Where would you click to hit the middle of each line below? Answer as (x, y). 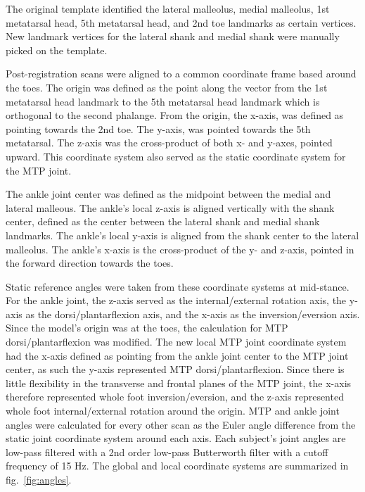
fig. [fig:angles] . (39, 479)
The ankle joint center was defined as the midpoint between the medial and (168, 194)
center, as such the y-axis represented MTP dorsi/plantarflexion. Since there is (175, 369)
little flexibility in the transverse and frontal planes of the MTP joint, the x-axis (179, 383)
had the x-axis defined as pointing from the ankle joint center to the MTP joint (177, 355)
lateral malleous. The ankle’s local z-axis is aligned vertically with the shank (170, 207)
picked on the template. (57, 50)
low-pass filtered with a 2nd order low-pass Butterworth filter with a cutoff (167, 452)
